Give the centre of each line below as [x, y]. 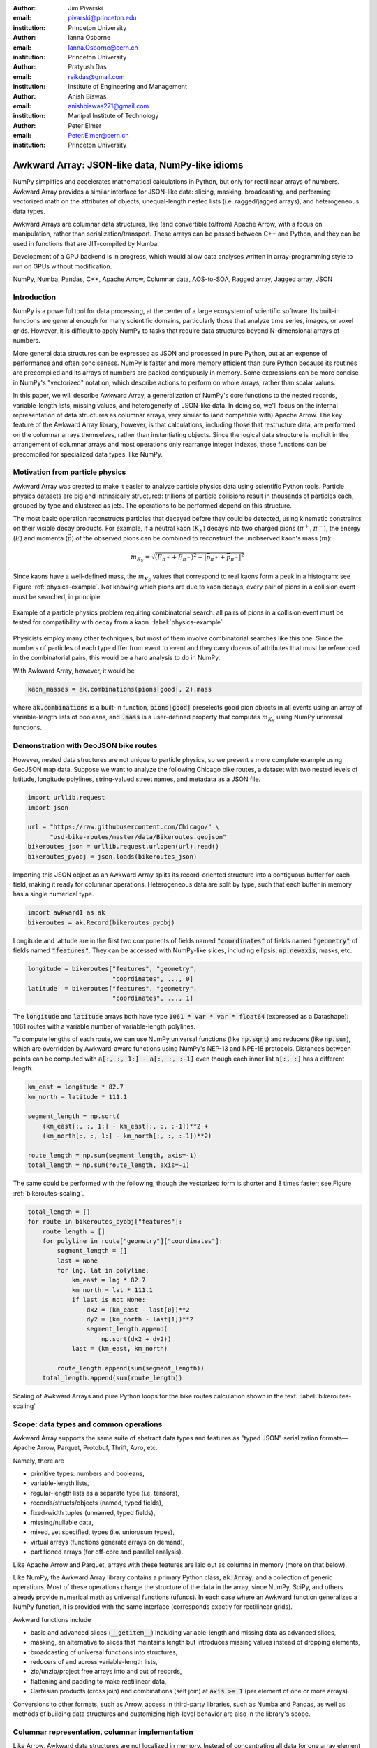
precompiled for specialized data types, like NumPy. [88, 454]
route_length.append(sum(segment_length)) [131, 1368]
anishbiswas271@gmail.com [109, 106]
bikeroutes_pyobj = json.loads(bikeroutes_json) [112, 856]
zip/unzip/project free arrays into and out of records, [106, 1672]
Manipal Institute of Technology [113, 116]
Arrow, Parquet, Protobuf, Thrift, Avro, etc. [97, 1448]
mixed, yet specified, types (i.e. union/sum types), [102, 1532]
